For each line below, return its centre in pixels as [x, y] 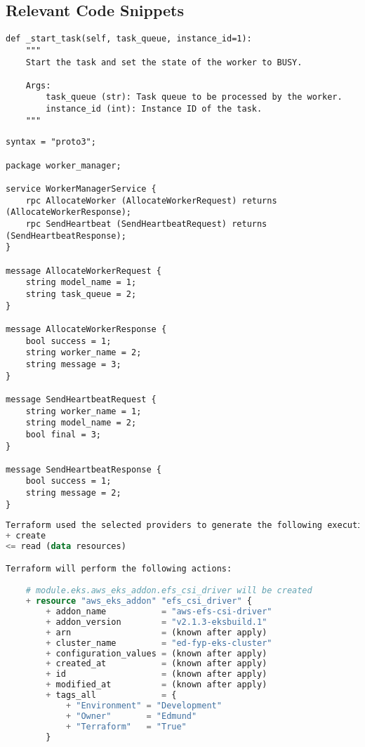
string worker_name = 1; [84, 411]
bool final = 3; [64, 434]
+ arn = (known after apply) [157, 632]
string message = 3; [73, 364]
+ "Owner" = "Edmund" [131, 716]
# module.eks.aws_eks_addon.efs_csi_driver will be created [169, 591]
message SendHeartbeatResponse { [84, 469]
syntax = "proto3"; [51, 142]
